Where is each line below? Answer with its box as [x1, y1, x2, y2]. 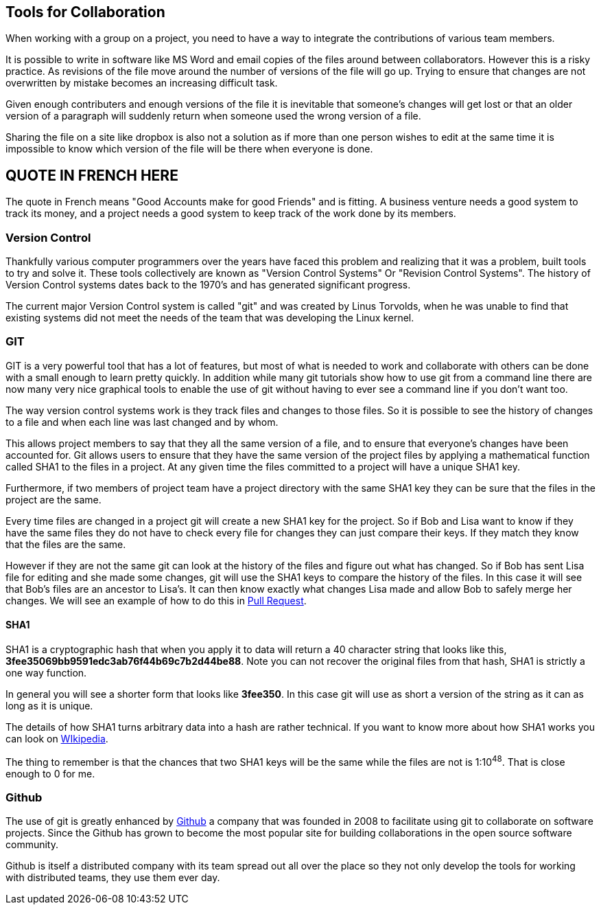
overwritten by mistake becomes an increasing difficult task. [5, 77, 278, 89]
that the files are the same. [5, 538, 126, 550]
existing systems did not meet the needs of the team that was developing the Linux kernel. [5, 312, 414, 324]
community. [5, 839, 58, 851]
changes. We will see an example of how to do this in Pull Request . [5, 594, 307, 606]
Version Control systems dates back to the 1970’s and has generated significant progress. [5, 279, 411, 291]
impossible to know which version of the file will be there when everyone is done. [5, 143, 373, 155]
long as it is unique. [5, 699, 93, 712]
